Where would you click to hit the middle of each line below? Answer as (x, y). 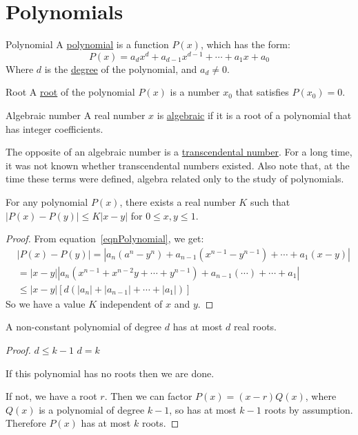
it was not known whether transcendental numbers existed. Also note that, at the (178, 165)
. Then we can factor (148, 396)
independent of (131, 303)
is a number (195, 92)
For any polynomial (47, 201)
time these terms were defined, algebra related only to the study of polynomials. (175, 179)
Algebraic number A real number (76, 115)
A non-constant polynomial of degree (84, 327)
